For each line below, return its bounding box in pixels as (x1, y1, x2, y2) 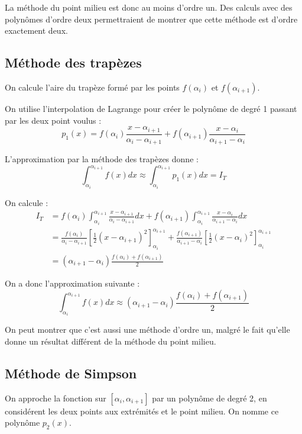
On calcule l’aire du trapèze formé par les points (5, 81, 180, 93)
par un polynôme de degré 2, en (152, 391, 267, 404)
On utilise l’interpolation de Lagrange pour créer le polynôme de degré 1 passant (5, 102, 297, 114)
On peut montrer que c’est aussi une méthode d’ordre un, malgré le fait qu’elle (5, 323, 290, 336)
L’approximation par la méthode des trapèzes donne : (5, 153, 199, 165)
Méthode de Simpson (5, 364, 137, 382)
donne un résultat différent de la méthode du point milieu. (5, 335, 216, 348)
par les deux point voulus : (5, 114, 102, 126)
